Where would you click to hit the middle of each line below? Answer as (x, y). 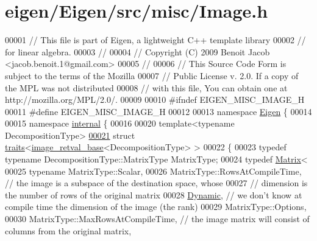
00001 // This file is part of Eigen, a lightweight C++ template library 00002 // (155, 40)
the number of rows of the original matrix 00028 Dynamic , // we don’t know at (154, 194)
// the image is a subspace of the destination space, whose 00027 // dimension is (156, 183)
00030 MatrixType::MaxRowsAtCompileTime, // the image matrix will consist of (157, 219)
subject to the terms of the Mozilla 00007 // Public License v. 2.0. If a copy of (152, 75)
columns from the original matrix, (68, 230)
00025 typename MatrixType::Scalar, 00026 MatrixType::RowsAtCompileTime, (153, 171)
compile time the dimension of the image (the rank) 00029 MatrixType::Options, (156, 207)
